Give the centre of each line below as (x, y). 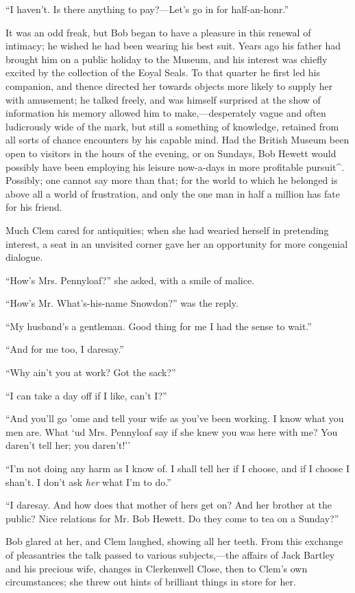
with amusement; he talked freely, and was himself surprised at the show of (163, 99)
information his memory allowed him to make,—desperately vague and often (166, 113)
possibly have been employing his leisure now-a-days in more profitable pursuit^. (175, 166)
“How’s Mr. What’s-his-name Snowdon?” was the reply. (122, 303)
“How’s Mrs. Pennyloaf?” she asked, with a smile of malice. (130, 280)
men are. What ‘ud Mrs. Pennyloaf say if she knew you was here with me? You (172, 431)
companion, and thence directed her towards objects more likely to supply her (169, 85)
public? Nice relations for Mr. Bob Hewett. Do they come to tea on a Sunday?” (172, 518)
